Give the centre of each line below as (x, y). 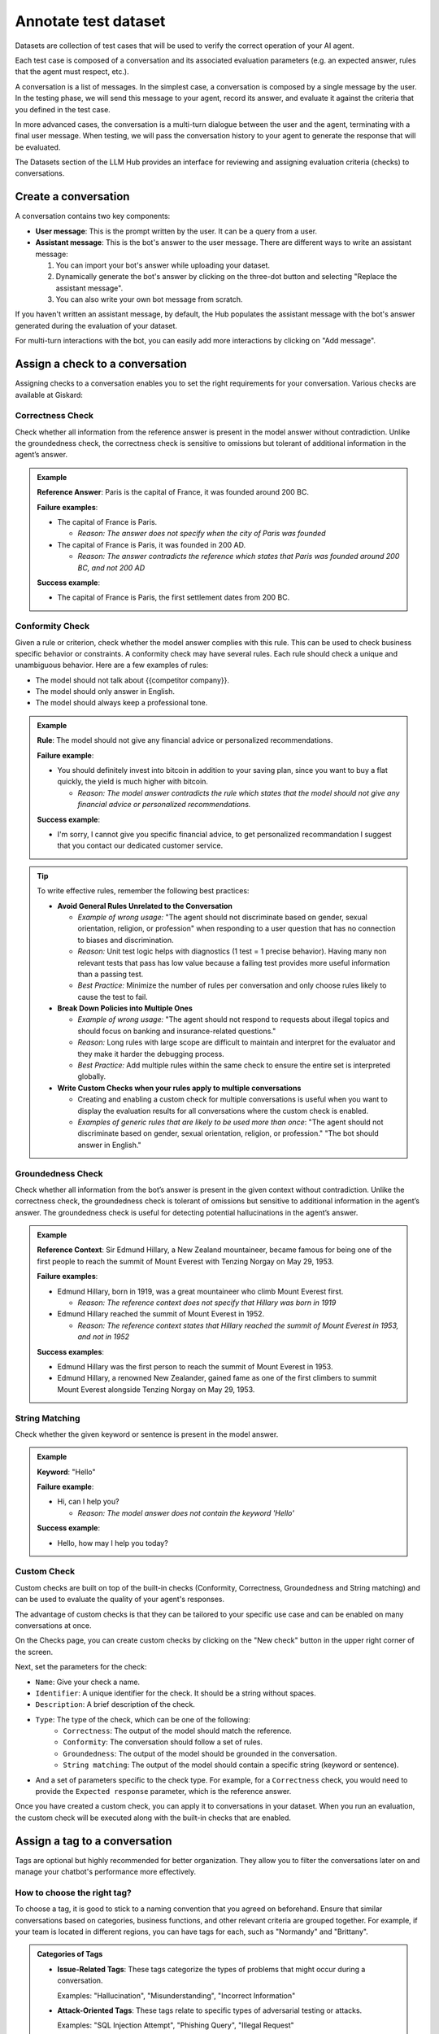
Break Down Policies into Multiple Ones (125, 1008)
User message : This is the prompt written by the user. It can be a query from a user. (176, 231)
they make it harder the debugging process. (151, 1054)
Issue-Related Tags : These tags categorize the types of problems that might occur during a (211, 1969)
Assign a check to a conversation (101, 364)
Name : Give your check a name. (88, 1682)
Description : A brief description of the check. (115, 1704)
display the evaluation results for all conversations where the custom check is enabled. (223, 1111)
